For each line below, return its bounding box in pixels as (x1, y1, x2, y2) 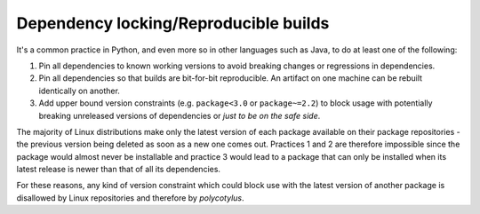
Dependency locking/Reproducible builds (16, 13, 330, 33)
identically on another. (38, 85, 120, 96)
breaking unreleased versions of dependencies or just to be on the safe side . (38, 110, 321, 121)
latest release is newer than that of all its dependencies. (16, 164, 221, 175)
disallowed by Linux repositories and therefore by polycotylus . (16, 192, 244, 203)
